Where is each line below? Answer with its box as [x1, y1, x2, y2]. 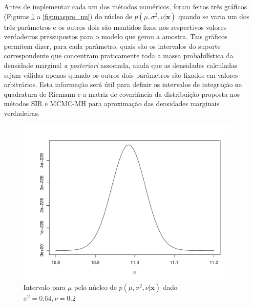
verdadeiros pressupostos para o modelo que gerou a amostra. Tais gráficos [4, 31, 228, 42]
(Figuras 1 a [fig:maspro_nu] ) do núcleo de [4, 11, 132, 21]
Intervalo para [23, 282, 66, 292]
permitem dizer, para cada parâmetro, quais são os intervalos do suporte [4, 41, 221, 51]
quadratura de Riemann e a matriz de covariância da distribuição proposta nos [4, 88, 240, 99]
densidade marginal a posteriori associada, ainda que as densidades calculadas [4, 60, 237, 70]
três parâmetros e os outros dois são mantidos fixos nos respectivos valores [4, 22, 227, 32]
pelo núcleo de [74, 282, 117, 292]
